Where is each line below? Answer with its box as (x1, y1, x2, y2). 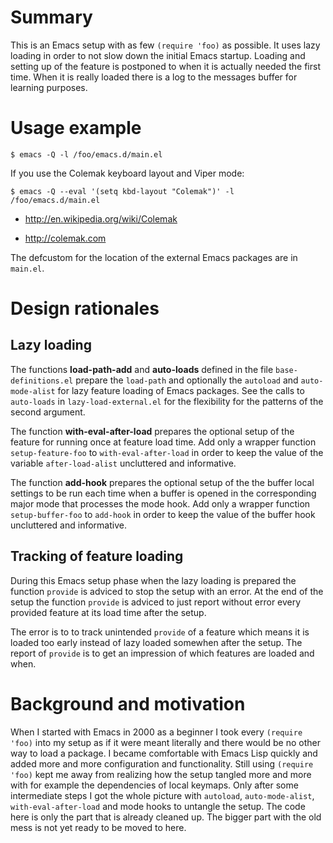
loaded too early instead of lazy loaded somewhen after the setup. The (10, 636, 303, 648)
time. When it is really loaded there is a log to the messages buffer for (10, 71, 298, 83)
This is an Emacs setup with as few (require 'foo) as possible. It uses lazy (10, 39, 321, 51)
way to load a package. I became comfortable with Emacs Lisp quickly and (10, 747, 318, 759)
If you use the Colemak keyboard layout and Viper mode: (10, 167, 245, 179)
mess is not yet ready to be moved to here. (10, 821, 187, 833)
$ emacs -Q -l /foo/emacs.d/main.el (10, 149, 163, 160)
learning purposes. (10, 81, 88, 93)
